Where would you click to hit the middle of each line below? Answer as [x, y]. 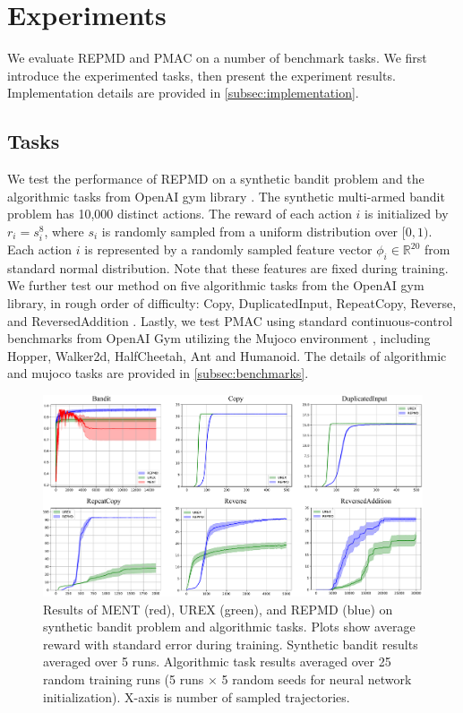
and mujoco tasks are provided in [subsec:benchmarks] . [158, 373]
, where [64, 231]
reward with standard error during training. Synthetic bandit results [231, 644]
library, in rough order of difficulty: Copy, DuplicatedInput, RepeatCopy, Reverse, [232, 303]
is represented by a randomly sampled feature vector [228, 249]
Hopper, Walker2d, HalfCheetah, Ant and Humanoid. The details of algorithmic [227, 355]
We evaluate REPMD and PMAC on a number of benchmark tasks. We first [217, 58]
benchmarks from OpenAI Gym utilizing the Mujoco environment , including [219, 338]
